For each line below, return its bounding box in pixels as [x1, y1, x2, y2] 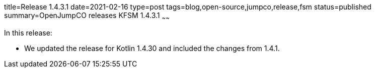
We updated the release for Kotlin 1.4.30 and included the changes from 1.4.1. [24, 43, 280, 52]
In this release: [4, 28, 52, 37]
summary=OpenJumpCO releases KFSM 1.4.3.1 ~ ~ [4, 11, 170, 21]
